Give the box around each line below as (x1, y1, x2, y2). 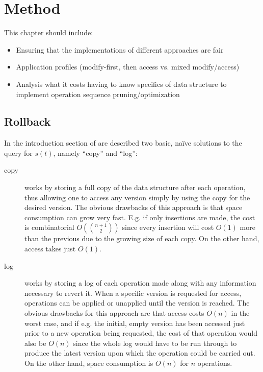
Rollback (4, 113, 51, 129)
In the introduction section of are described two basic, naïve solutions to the (4, 137, 242, 148)
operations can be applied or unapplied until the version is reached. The (24, 297, 250, 308)
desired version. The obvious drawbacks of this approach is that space (24, 202, 243, 213)
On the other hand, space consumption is (24, 357, 153, 368)
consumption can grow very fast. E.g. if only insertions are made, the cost (24, 212, 255, 222)
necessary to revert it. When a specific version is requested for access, (24, 287, 242, 298)
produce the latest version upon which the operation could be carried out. (24, 347, 255, 358)
